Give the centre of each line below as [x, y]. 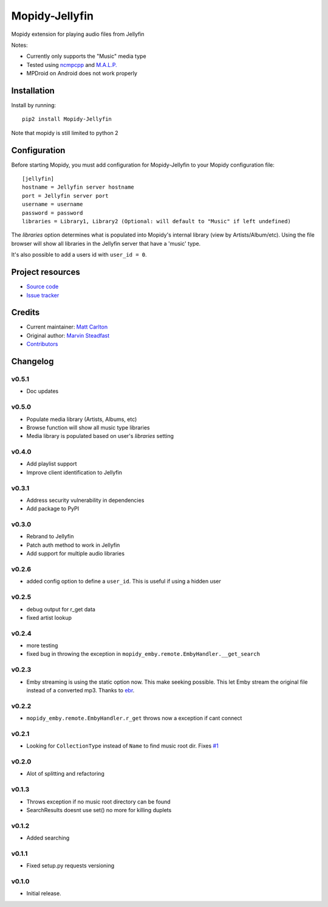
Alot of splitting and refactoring [65, 774]
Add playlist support [52, 464]
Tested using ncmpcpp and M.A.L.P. [72, 64]
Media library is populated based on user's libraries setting [100, 436]
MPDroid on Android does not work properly [82, 74]
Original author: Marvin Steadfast [68, 335]
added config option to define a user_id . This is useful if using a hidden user [124, 582]
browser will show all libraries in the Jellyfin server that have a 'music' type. [106, 243]
